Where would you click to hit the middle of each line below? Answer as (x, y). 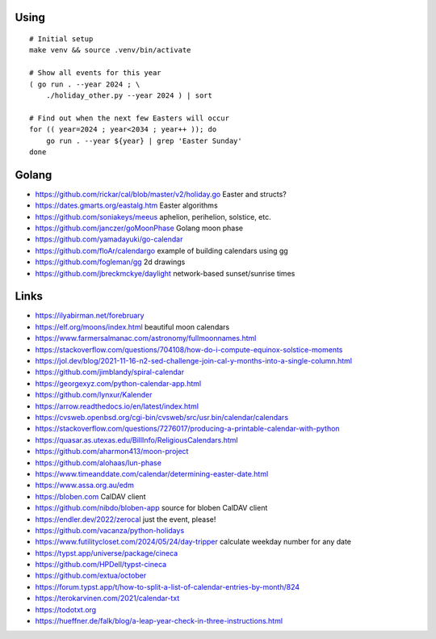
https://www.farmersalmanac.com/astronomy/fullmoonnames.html (146, 338)
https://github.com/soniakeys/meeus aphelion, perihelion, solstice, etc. (153, 217)
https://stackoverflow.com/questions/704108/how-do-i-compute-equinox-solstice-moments (189, 349)
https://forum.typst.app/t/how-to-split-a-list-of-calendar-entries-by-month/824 (168, 586)
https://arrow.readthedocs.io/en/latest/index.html (117, 406)
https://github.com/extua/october (91, 576)
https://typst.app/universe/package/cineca (107, 553)
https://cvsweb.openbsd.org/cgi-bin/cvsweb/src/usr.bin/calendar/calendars (162, 417)
